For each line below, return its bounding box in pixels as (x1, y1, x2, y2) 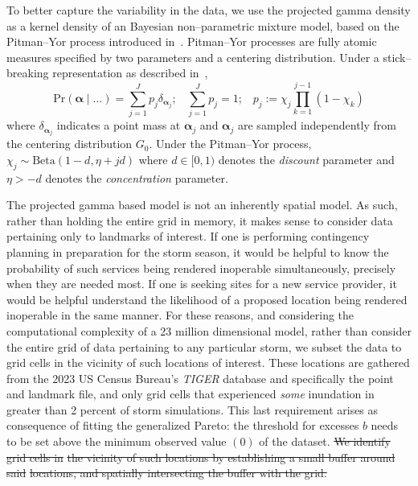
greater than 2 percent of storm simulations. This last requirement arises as (6, 401, 379, 418)
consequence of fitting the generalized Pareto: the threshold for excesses (6, 417, 359, 434)
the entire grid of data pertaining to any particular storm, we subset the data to (6, 338, 402, 355)
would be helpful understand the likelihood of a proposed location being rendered (6, 290, 408, 307)
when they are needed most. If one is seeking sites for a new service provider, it (6, 275, 397, 292)
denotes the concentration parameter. (45, 169, 228, 186)
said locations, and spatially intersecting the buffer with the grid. (6, 464, 327, 481)
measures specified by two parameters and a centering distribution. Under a (6, 48, 379, 65)
